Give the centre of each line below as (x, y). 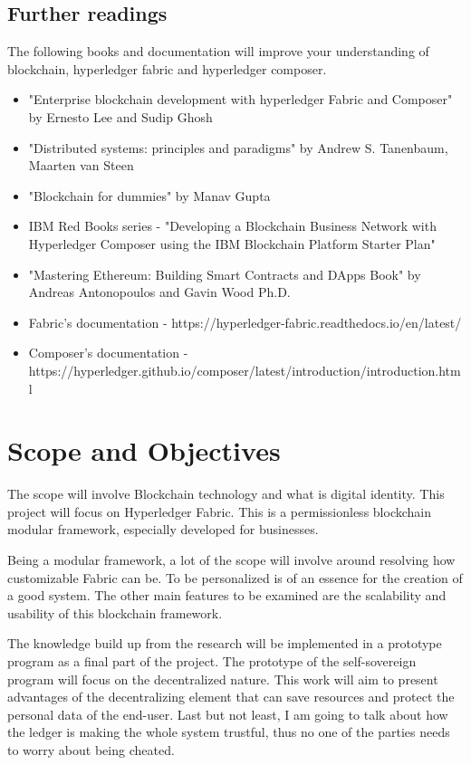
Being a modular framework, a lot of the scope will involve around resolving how (231, 560)
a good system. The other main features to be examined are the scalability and (227, 595)
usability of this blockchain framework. (115, 612)
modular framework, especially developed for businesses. (163, 529)
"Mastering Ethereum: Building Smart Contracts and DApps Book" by (225, 274)
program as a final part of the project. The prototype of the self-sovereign (212, 660)
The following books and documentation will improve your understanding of (218, 51)
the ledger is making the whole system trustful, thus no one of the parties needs (229, 732)
